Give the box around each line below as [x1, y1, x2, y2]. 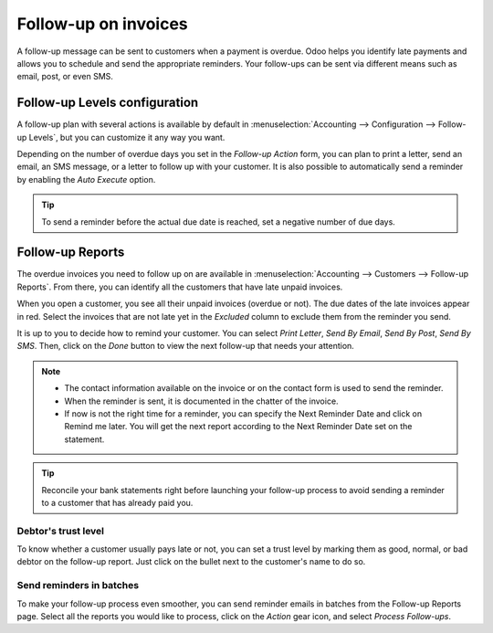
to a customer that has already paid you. [41, 497, 194, 508]
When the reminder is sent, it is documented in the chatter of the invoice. [64, 396, 339, 406]
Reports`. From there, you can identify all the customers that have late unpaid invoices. [16, 281, 343, 292]
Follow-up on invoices [16, 14, 189, 34]
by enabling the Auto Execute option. [16, 174, 156, 185]
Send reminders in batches [16, 579, 140, 592]
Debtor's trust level [16, 524, 105, 537]
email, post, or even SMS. [16, 71, 114, 82]
